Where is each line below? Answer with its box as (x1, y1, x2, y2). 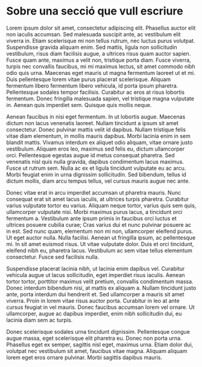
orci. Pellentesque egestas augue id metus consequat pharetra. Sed (6, 151, 175, 158)
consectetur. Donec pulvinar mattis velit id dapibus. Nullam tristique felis (6, 126, 186, 133)
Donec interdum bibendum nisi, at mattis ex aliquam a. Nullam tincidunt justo (6, 284, 197, 291)
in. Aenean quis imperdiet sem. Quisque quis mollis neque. (6, 101, 152, 108)
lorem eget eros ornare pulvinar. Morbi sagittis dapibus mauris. (6, 354, 163, 361)
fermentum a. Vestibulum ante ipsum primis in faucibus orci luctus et (6, 215, 177, 222)
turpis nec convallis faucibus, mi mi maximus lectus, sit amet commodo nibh (6, 62, 196, 70)
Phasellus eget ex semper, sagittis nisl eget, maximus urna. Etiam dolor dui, (6, 340, 194, 348)
